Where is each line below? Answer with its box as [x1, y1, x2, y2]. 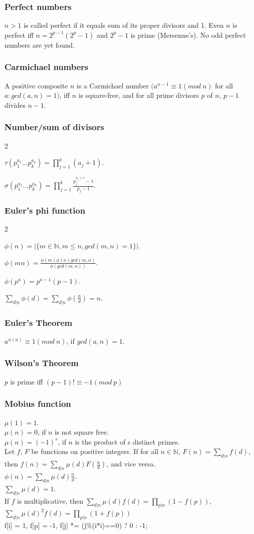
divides [4, 99, 26, 110]
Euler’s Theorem [4, 316, 72, 328]
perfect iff [4, 29, 34, 40]
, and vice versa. [106, 458, 156, 469]
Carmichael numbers [4, 61, 89, 73]
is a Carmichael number [76, 80, 149, 90]
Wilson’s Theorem [4, 357, 79, 369]
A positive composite [4, 80, 68, 90]
